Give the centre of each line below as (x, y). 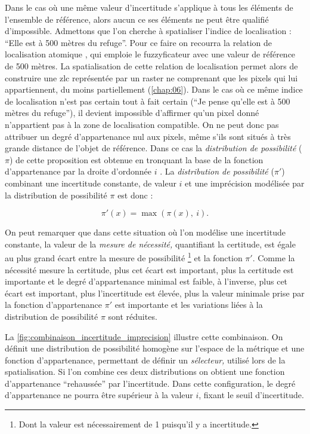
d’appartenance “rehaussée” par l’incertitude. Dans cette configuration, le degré (150, 383)
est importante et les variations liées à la (189, 305)
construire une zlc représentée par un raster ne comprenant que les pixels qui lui (151, 77)
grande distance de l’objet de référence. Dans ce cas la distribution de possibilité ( (154, 148)
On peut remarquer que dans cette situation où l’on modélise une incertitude (145, 232)
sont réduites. (133, 316)
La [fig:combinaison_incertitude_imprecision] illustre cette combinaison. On (144, 336)
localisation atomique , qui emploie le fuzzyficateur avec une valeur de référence (150, 54)
